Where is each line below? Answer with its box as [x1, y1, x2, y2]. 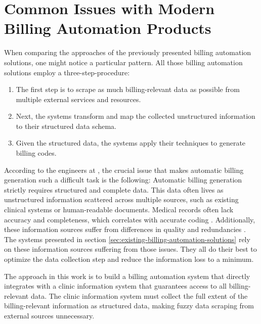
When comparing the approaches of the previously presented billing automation [4, 47, 251, 58]
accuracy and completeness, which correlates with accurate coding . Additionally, [4, 214, 255, 224]
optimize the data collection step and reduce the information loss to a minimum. [4, 254, 254, 264]
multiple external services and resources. [16, 94, 141, 104]
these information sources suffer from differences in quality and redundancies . [4, 224, 246, 235]
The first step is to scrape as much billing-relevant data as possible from [16, 84, 240, 95]
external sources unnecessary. [4, 310, 95, 320]
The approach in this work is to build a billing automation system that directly [4, 270, 250, 281]
